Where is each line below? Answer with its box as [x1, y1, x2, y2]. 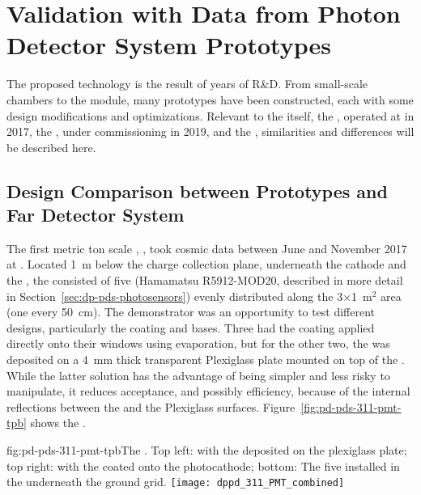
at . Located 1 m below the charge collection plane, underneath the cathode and [6, 256, 406, 273]
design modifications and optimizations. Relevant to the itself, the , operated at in [6, 107, 415, 124]
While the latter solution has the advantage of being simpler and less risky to [6, 366, 390, 383]
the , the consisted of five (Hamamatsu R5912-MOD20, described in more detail [6, 272, 403, 289]
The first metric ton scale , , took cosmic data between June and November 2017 [6, 239, 407, 256]
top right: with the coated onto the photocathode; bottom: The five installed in [6, 457, 400, 474]
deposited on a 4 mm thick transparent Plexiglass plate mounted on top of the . [6, 351, 405, 368]
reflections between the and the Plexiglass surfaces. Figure [6, 398, 296, 415]
